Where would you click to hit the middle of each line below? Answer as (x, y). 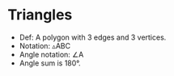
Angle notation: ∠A (51, 54)
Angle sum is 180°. (50, 63)
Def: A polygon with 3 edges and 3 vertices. (93, 37)
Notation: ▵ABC (45, 45)
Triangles (40, 15)
